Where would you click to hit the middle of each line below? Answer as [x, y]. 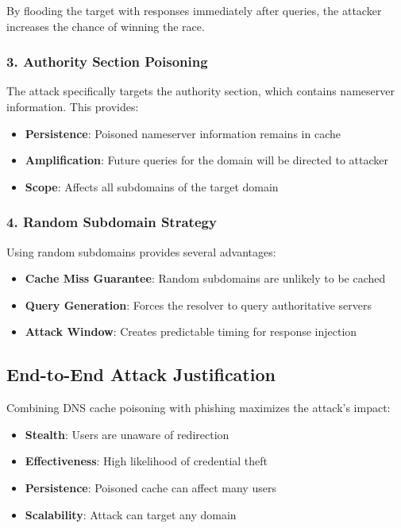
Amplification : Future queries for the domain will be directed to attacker [207, 160]
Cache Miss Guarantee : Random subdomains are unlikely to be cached [205, 278]
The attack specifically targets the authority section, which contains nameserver [200, 91]
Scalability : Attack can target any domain [131, 514]
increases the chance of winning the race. [106, 26]
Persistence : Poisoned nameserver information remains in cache [183, 133]
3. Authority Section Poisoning [107, 62]
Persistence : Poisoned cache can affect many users [150, 487]
